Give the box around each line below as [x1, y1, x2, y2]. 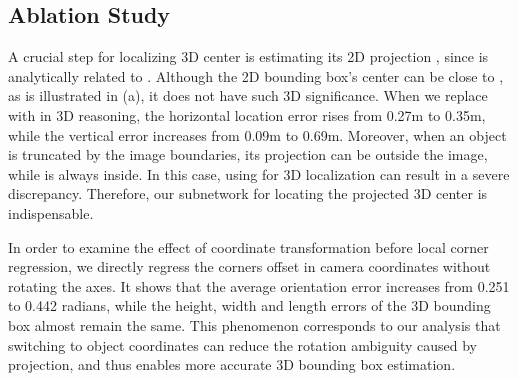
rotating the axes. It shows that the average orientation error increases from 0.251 [8, 275, 510, 296]
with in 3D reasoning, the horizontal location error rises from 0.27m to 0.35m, [8, 104, 486, 125]
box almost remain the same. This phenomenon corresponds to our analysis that [8, 314, 501, 335]
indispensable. [8, 202, 94, 223]
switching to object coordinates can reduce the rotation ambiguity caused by [8, 334, 477, 355]
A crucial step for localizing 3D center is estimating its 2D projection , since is [8, 46, 489, 67]
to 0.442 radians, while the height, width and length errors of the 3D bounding [8, 295, 491, 316]
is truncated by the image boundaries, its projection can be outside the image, [8, 144, 488, 165]
